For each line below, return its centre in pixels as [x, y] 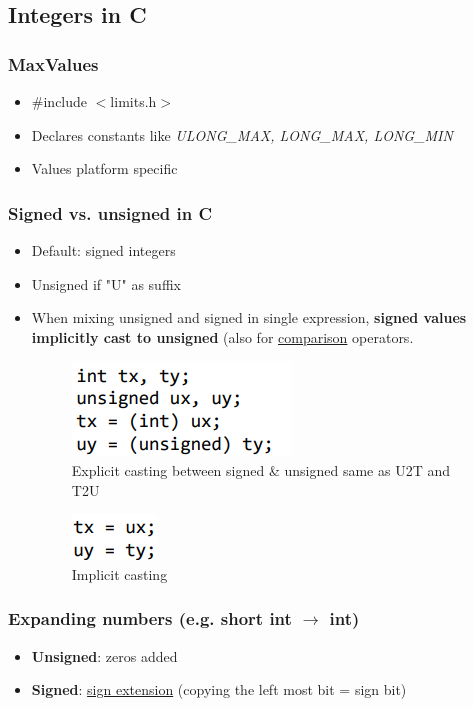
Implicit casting [119, 573]
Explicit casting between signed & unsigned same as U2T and [260, 469]
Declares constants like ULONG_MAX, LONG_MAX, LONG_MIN [242, 134]
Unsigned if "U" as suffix [106, 283]
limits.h [133, 101]
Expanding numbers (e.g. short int [150, 618]
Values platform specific [104, 168]
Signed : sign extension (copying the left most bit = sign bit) [219, 689]
